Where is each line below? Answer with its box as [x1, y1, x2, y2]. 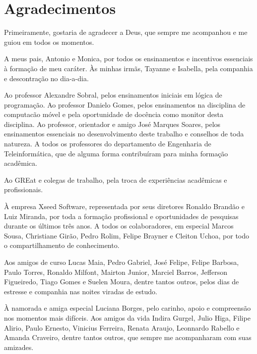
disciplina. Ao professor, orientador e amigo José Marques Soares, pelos [4, 118, 221, 129]
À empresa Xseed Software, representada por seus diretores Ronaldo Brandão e [4, 201, 245, 212]
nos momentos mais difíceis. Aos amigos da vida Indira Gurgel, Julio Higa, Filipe [4, 312, 251, 323]
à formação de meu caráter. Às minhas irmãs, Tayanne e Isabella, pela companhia [4, 63, 253, 73]
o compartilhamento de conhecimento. [4, 240, 120, 250]
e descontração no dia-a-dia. [4, 73, 89, 83]
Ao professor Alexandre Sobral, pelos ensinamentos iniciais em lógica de [4, 90, 222, 100]
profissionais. [4, 184, 43, 195]
